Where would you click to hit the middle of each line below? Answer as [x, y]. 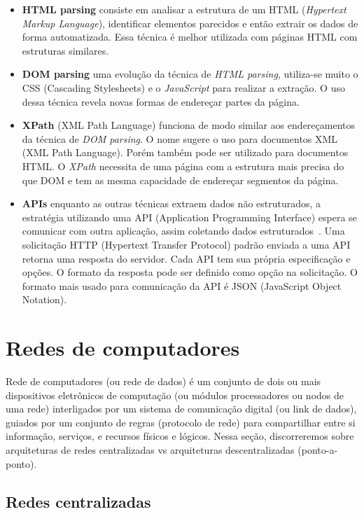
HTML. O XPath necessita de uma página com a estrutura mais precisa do [183, 166]
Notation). [44, 299]
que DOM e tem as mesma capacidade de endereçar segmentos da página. [180, 180]
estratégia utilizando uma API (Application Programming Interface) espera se [189, 217]
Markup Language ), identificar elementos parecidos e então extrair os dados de [190, 23]
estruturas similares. [65, 50]
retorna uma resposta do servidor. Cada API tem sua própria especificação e [186, 258]
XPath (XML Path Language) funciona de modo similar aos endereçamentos [188, 125]
